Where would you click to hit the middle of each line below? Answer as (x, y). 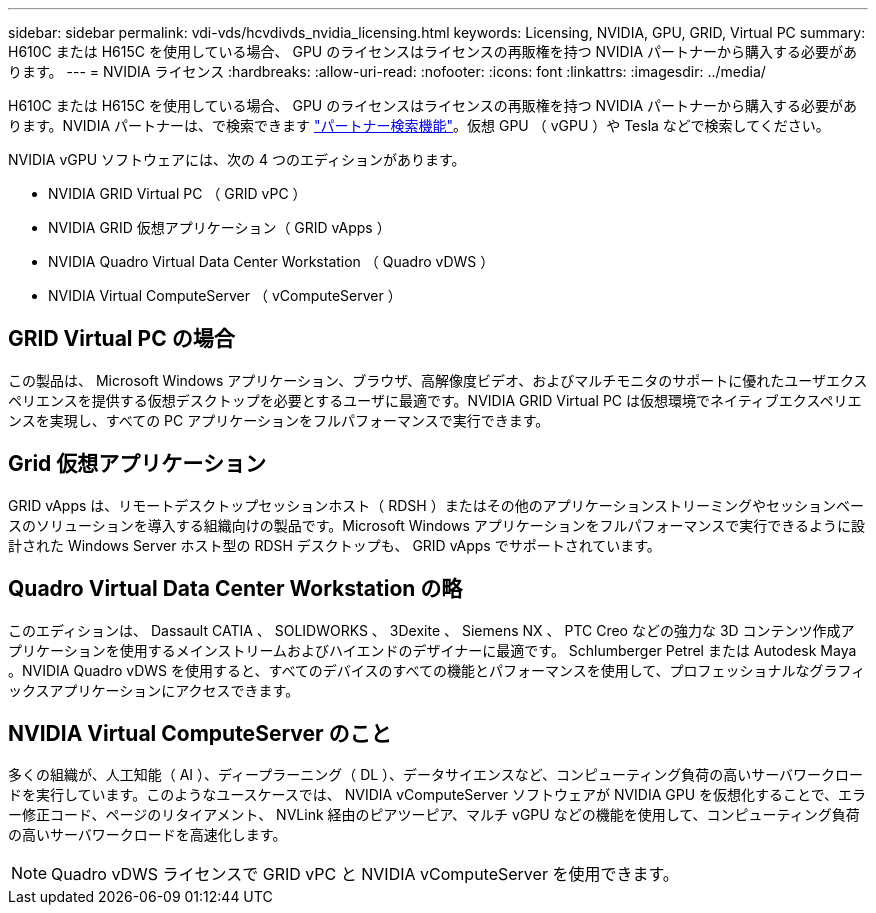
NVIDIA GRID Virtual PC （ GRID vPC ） (177, 193)
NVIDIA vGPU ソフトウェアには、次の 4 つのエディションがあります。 (237, 159)
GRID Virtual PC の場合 (121, 339)
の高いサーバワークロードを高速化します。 (147, 835)
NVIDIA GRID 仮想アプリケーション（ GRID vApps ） (219, 227)
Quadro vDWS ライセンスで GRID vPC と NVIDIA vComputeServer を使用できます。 (365, 874)
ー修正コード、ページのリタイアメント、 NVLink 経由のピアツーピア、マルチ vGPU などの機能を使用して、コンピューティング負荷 (434, 815)
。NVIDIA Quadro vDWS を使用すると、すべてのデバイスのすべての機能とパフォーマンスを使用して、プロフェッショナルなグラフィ (437, 670)
